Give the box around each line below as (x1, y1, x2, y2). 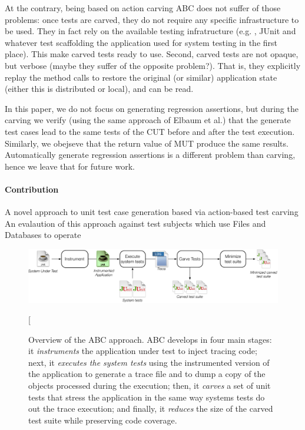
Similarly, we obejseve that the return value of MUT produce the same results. (5, 137, 289, 149)
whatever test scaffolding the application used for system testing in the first (5, 36, 278, 48)
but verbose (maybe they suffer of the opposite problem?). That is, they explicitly (5, 59, 301, 71)
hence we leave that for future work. (5, 160, 135, 172)
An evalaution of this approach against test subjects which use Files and (5, 217, 266, 229)
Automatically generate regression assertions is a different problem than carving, (5, 148, 296, 161)
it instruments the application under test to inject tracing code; (28, 345, 257, 357)
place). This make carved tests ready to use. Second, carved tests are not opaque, (5, 48, 299, 60)
